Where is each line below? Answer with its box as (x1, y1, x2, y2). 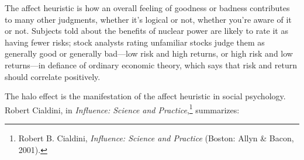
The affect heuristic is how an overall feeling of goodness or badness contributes (5, 2, 290, 13)
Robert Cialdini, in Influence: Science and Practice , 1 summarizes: (5, 102, 240, 116)
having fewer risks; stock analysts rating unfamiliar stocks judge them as (5, 36, 265, 48)
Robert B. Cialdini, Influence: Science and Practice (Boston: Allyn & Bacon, (18, 132, 294, 144)
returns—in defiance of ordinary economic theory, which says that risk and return (5, 58, 297, 71)
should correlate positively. (5, 70, 101, 82)
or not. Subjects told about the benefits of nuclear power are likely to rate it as (5, 25, 288, 37)
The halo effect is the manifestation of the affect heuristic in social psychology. (5, 90, 286, 102)
